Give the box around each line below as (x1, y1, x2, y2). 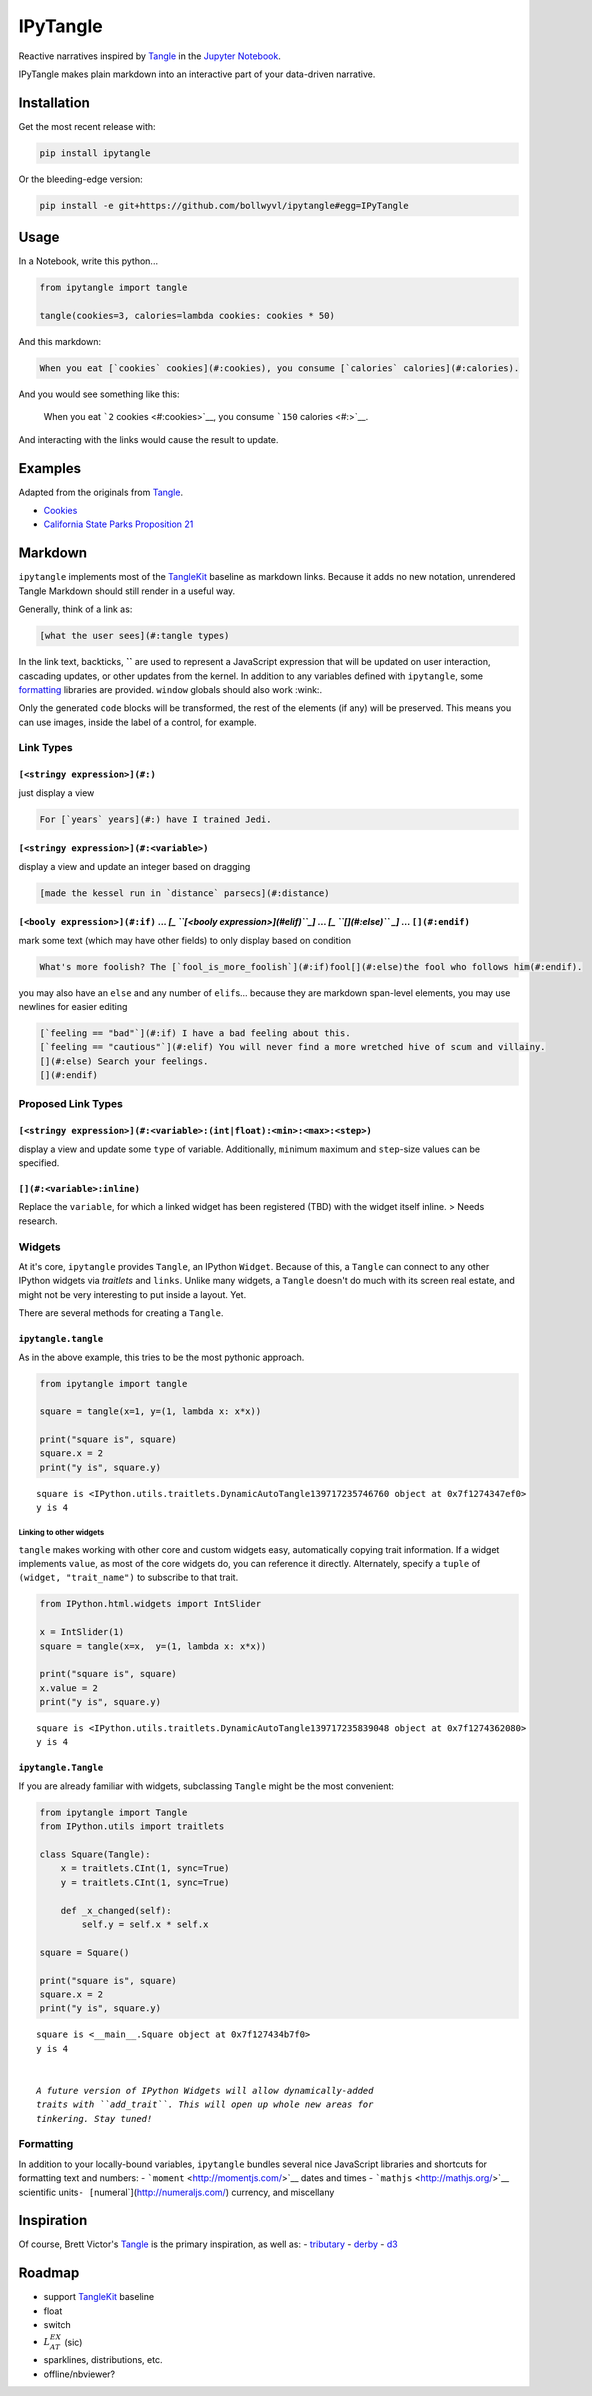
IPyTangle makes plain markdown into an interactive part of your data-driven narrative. (18, 68, 376, 80)
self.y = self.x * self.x (81, 1918, 209, 1930)
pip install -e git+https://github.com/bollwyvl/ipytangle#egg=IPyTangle (39, 200, 409, 211)
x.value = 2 (39, 1682, 99, 1694)
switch (43, 2319, 71, 2331)
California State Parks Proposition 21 (43, 518, 194, 530)
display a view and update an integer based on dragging (18, 860, 251, 872)
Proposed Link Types (18, 1097, 124, 1111)
